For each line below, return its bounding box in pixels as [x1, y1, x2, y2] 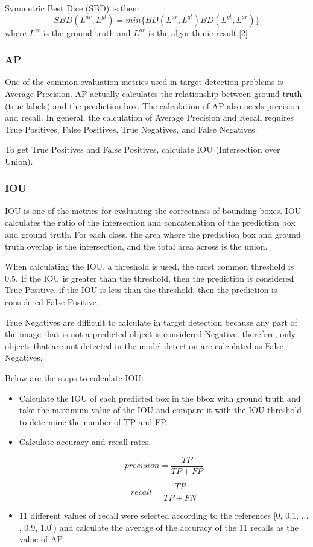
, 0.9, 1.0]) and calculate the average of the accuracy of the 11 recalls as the [19, 520, 299, 533]
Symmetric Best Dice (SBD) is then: [5, 2, 139, 14]
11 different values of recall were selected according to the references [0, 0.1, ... [19, 509, 309, 521]
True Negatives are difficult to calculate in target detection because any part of [5, 315, 297, 328]
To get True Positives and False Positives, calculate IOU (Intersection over [5, 143, 280, 156]
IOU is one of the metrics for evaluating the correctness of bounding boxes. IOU [5, 204, 302, 217]
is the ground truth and [43, 26, 131, 39]
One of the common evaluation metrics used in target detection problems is [5, 75, 283, 88]
